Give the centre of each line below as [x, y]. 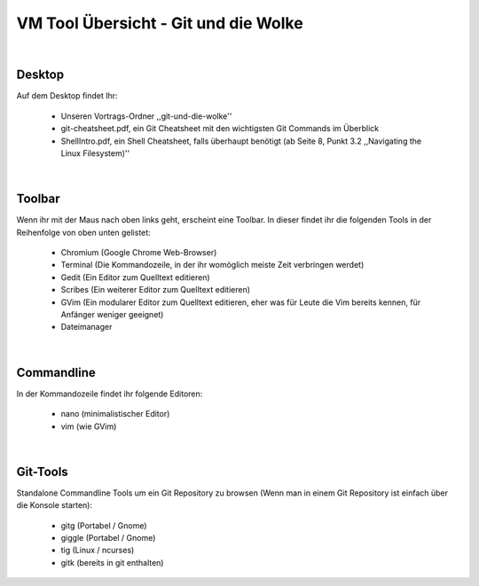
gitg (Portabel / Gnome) [104, 525]
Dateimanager [86, 327]
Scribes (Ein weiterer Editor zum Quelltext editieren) [156, 290]
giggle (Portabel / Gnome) [108, 537]
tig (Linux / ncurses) [98, 551]
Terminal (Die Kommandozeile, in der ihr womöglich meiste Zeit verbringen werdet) [212, 265]
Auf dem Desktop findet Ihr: [67, 96]
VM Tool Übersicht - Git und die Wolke [160, 23]
